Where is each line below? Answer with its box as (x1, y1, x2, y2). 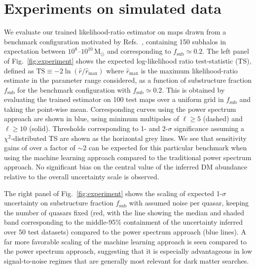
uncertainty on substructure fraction (4, 198, 114, 208)
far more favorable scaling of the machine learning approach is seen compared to (4, 236, 247, 246)
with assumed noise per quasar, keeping (129, 198, 249, 208)
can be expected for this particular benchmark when (88, 142, 247, 153)
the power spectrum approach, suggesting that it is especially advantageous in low (4, 246, 253, 256)
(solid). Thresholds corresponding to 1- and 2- (29, 123, 168, 134)
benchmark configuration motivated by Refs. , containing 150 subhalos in (4, 36, 226, 46)
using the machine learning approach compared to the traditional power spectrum (4, 152, 252, 162)
